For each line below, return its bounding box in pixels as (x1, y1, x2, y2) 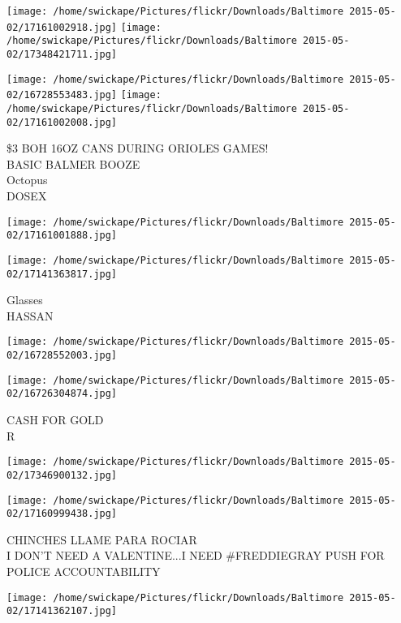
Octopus (6, 171, 48, 188)
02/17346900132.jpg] (6, 469, 118, 481)
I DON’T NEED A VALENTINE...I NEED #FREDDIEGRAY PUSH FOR (6, 547, 385, 564)
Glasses (6, 291, 43, 308)
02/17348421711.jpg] (6, 48, 118, 60)
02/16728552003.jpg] (6, 350, 118, 362)
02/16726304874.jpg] (6, 388, 118, 400)
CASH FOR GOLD (6, 411, 104, 428)
